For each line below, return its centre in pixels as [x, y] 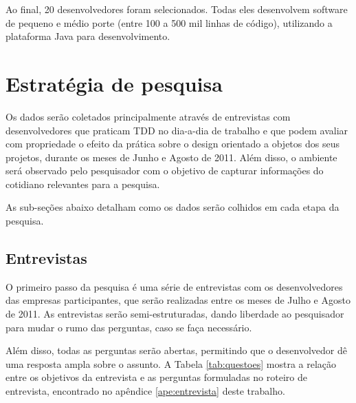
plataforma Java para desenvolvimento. [88, 36]
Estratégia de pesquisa [114, 83]
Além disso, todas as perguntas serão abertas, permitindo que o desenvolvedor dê [177, 350]
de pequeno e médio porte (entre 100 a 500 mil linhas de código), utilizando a [169, 22]
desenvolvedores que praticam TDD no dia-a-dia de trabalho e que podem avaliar [177, 130]
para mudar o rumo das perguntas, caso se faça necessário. [129, 327]
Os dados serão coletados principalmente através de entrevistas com [148, 116]
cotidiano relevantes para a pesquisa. [83, 184]
